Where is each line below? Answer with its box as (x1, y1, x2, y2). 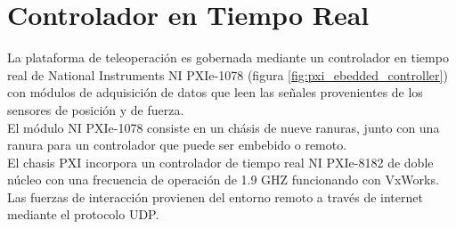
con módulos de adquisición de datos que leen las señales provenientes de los (7, 83, 423, 102)
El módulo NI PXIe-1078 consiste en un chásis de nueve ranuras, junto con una (7, 118, 440, 136)
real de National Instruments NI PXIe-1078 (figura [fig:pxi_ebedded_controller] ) (7, 65, 448, 84)
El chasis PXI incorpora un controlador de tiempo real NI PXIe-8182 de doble (7, 152, 434, 171)
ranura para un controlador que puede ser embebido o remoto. (7, 135, 347, 154)
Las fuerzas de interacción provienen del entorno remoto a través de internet (7, 187, 423, 206)
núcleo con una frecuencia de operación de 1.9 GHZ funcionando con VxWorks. (7, 170, 439, 189)
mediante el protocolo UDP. (7, 205, 159, 224)
